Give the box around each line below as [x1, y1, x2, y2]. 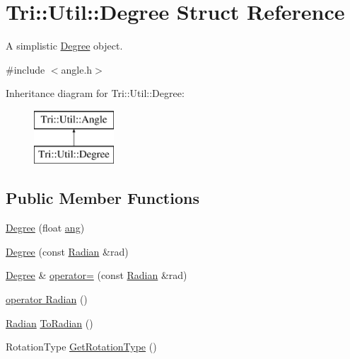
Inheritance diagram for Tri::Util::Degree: [6, 86, 185, 101]
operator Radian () [6, 292, 88, 307]
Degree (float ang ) [6, 220, 85, 235]
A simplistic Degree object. [6, 38, 123, 53]
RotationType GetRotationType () [6, 339, 157, 354]
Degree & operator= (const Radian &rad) [6, 268, 187, 283]
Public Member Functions [6, 187, 199, 209]
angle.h [61, 62, 93, 76]
